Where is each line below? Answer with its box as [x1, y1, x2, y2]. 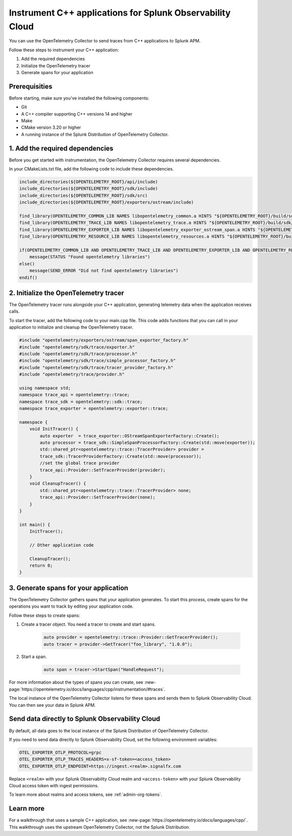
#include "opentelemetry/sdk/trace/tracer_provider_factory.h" [19, 365, 174, 370]
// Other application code [29, 542, 94, 548]
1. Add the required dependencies [9, 144, 114, 152]
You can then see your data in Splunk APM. [9, 702, 96, 708]
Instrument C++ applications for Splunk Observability [9, 7, 231, 18]
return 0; [29, 563, 53, 569]
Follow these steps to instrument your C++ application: [9, 47, 119, 53]
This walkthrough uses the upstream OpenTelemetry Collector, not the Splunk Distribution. [9, 824, 190, 830]
